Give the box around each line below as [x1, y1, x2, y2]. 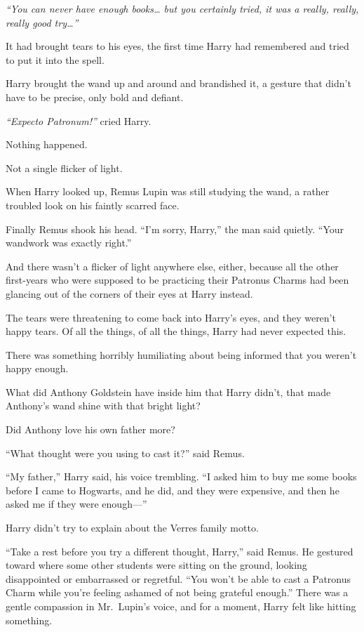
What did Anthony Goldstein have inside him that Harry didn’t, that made [6, 384, 331, 399]
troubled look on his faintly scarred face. [6, 197, 180, 212]
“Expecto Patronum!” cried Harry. [6, 113, 151, 128]
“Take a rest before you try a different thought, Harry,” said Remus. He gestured [6, 544, 353, 558]
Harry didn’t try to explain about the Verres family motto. [6, 520, 259, 535]
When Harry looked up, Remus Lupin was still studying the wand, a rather [6, 184, 330, 199]
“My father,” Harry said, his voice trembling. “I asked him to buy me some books [6, 469, 357, 484]
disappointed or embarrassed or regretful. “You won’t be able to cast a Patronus [6, 571, 351, 586]
